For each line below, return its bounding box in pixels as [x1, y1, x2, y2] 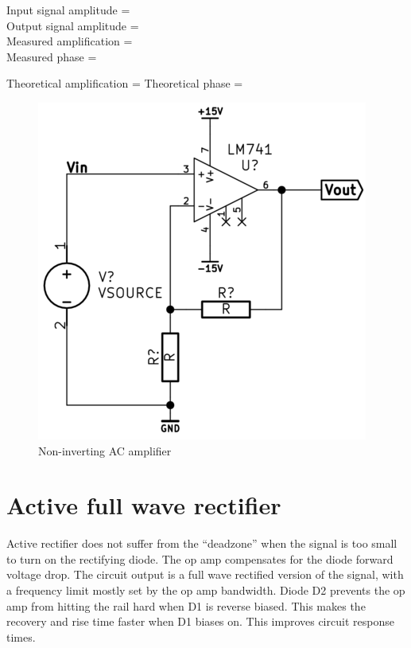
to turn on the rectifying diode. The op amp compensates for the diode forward [6, 550, 394, 567]
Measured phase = [6, 48, 97, 64]
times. [6, 628, 36, 645]
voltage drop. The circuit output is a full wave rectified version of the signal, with [6, 566, 404, 583]
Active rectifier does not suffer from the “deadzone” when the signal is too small [6, 535, 397, 552]
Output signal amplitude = [6, 17, 139, 33]
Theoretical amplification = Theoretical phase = [6, 75, 243, 92]
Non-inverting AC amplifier [38, 442, 172, 459]
